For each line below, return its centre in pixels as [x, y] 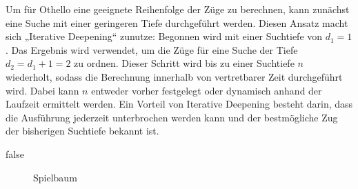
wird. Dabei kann [42, 90]
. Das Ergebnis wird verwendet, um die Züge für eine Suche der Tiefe [152, 49]
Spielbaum [55, 177]
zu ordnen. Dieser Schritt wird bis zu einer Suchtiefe [184, 63]
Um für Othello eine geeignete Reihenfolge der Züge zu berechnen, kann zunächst [178, 9]
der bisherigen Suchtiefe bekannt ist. [82, 131]
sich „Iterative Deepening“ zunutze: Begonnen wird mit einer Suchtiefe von [164, 36]
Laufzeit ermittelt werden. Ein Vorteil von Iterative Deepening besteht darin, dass [179, 104]
